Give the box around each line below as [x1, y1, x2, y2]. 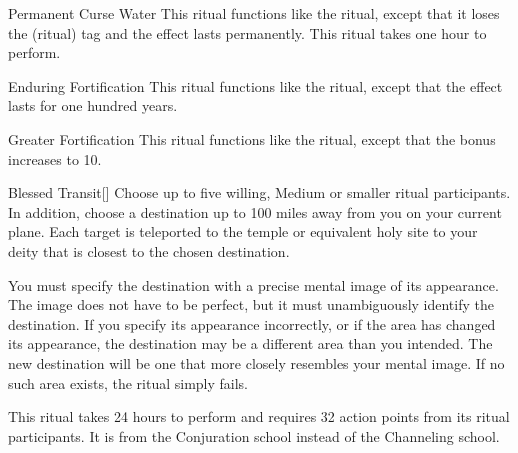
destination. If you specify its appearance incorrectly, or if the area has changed [8, 313, 496, 334]
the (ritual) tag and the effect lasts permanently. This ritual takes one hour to [8, 22, 487, 43]
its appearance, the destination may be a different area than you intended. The [8, 333, 493, 354]
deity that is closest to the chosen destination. [8, 240, 290, 261]
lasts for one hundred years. [8, 95, 178, 116]
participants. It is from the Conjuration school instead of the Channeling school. [8, 425, 500, 446]
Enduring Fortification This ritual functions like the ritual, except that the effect [8, 75, 503, 96]
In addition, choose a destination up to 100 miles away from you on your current [8, 201, 502, 222]
